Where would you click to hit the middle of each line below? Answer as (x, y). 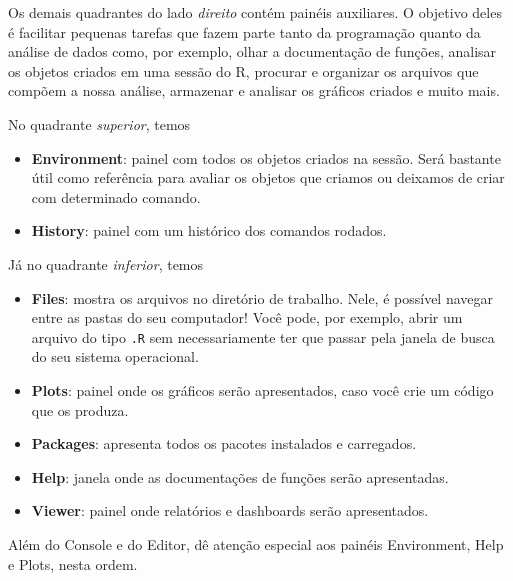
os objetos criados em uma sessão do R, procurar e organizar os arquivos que (243, 70)
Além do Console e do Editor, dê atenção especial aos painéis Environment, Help (256, 543)
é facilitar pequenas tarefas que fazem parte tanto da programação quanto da (244, 31)
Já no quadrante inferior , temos (106, 263)
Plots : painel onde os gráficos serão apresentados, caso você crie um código (262, 389)
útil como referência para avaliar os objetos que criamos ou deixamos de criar (268, 177)
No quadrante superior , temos (99, 123)
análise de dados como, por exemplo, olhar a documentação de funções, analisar (252, 51)
